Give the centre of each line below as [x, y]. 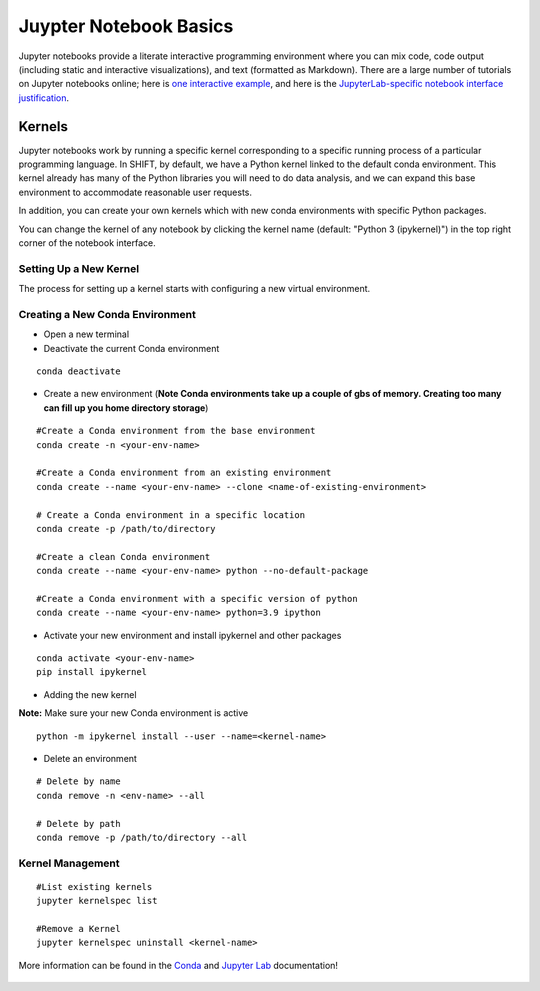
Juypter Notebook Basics [126, 26]
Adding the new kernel [90, 694]
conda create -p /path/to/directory [126, 528]
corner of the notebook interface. [87, 242]
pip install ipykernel [92, 672]
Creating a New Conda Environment [107, 314]
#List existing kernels [94, 886]
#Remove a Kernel [78, 929]
